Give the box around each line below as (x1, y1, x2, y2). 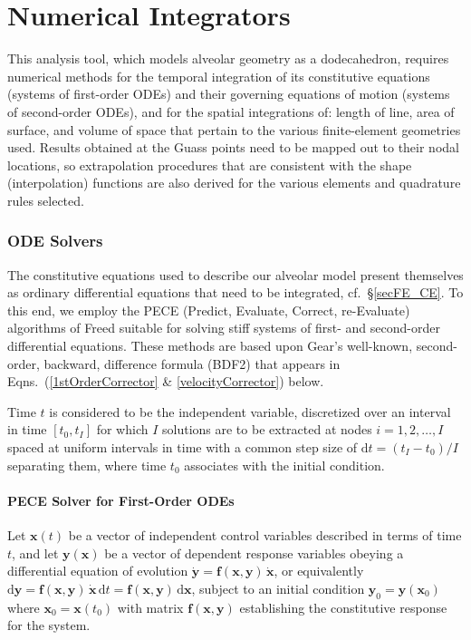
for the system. (7, 616, 91, 635)
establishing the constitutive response (239, 597, 447, 616)
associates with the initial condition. (184, 455, 385, 474)
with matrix (117, 597, 184, 616)
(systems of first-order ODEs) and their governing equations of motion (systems (7, 84, 450, 103)
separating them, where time (7, 455, 167, 474)
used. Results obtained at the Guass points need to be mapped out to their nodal (7, 138, 459, 157)
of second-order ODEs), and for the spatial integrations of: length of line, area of (7, 102, 455, 121)
